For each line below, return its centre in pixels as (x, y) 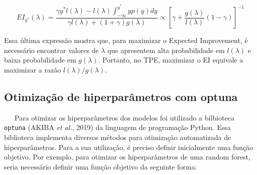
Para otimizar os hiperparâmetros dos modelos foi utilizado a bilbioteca (124, 117)
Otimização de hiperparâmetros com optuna (121, 97)
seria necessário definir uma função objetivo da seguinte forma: (101, 166)
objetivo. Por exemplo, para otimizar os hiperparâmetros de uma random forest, (127, 157)
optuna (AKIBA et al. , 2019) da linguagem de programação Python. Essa (117, 127)
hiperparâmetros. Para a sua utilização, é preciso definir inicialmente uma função (129, 147)
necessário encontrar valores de (51, 50)
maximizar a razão (33, 70)
